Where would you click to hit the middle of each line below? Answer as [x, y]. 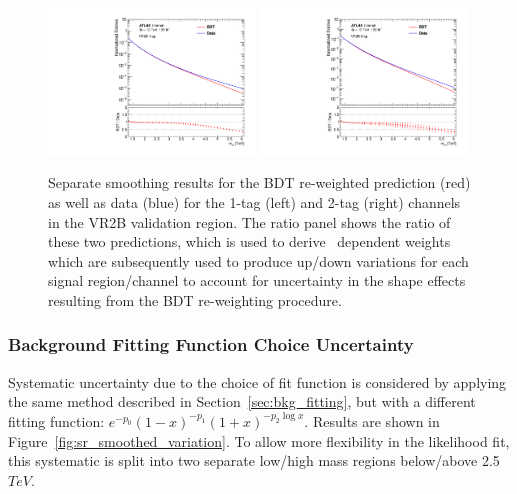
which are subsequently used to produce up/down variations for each [258, 260]
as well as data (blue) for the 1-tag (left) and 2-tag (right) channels [254, 202]
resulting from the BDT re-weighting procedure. [195, 299]
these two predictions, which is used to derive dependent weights [249, 241]
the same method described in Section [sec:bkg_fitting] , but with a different [242, 401]
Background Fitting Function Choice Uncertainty [211, 344]
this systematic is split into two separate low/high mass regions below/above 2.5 [254, 460]
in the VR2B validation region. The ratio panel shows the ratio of [249, 221]
